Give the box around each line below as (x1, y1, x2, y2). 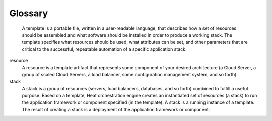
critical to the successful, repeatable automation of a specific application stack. (22, 46, 187, 52)
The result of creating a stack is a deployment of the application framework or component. (22, 106, 210, 112)
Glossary (9, 8, 48, 19)
